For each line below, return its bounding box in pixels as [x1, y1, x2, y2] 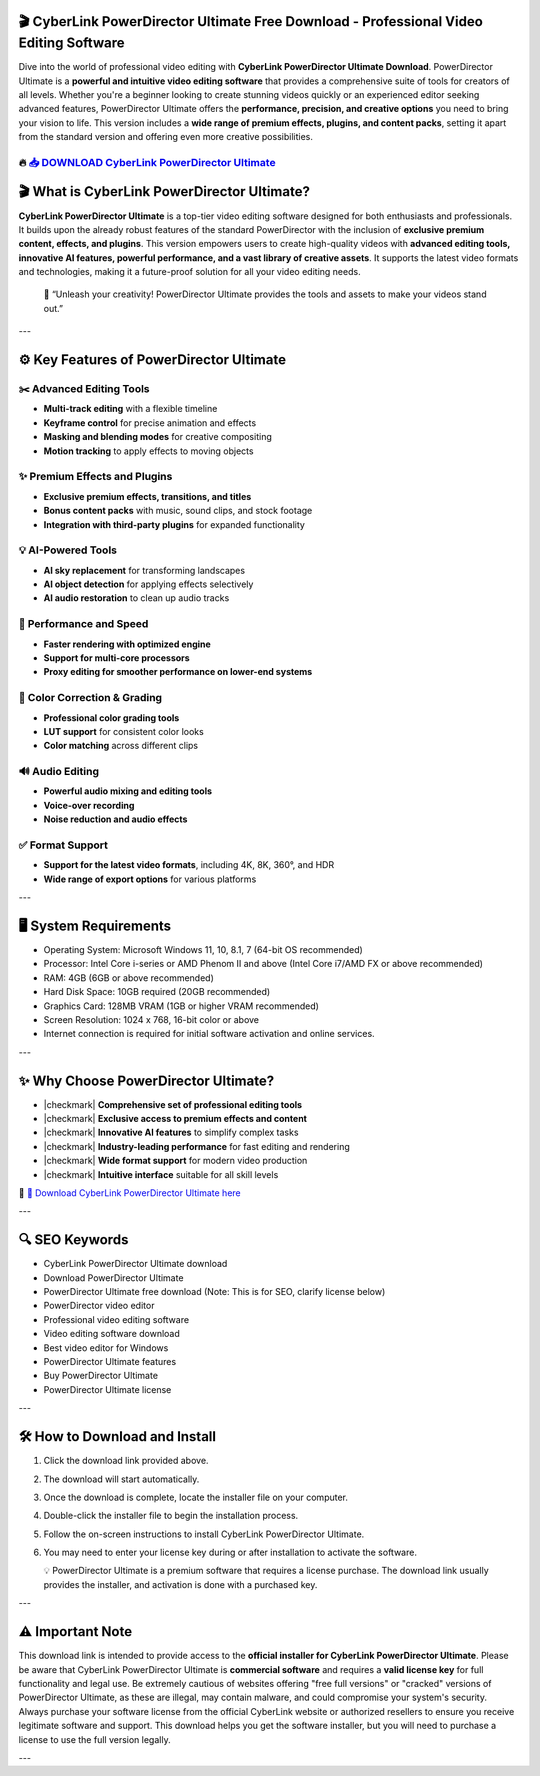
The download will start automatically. [43, 1473, 200, 1485]
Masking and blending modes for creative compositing [43, 431, 272, 443]
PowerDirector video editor [43, 1300, 155, 1312]
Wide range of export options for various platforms [43, 873, 257, 885]
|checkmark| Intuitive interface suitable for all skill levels [43, 1168, 279, 1180]
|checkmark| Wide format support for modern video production [43, 1155, 308, 1167]
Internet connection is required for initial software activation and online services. [43, 1028, 375, 1040]
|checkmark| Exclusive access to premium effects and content [43, 1113, 307, 1125]
